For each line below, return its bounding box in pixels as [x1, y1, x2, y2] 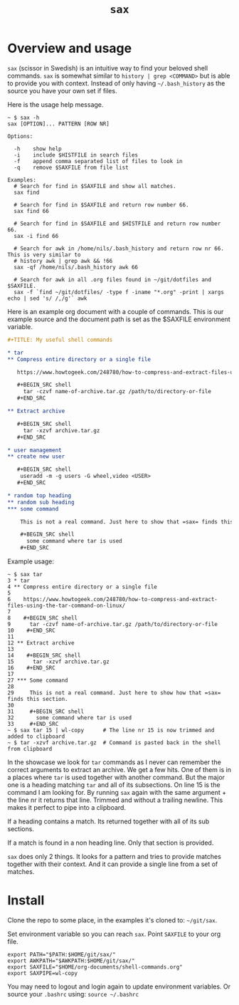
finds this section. [7, 696, 69, 703]
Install [7, 892, 45, 909]
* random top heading [7, 491, 72, 499]
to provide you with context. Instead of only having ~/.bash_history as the [7, 78, 225, 88]
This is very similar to [7, 251, 81, 259]
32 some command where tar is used [7, 714, 132, 722]
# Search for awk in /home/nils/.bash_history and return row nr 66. [14, 245, 224, 252]
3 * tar [7, 577, 31, 585]
